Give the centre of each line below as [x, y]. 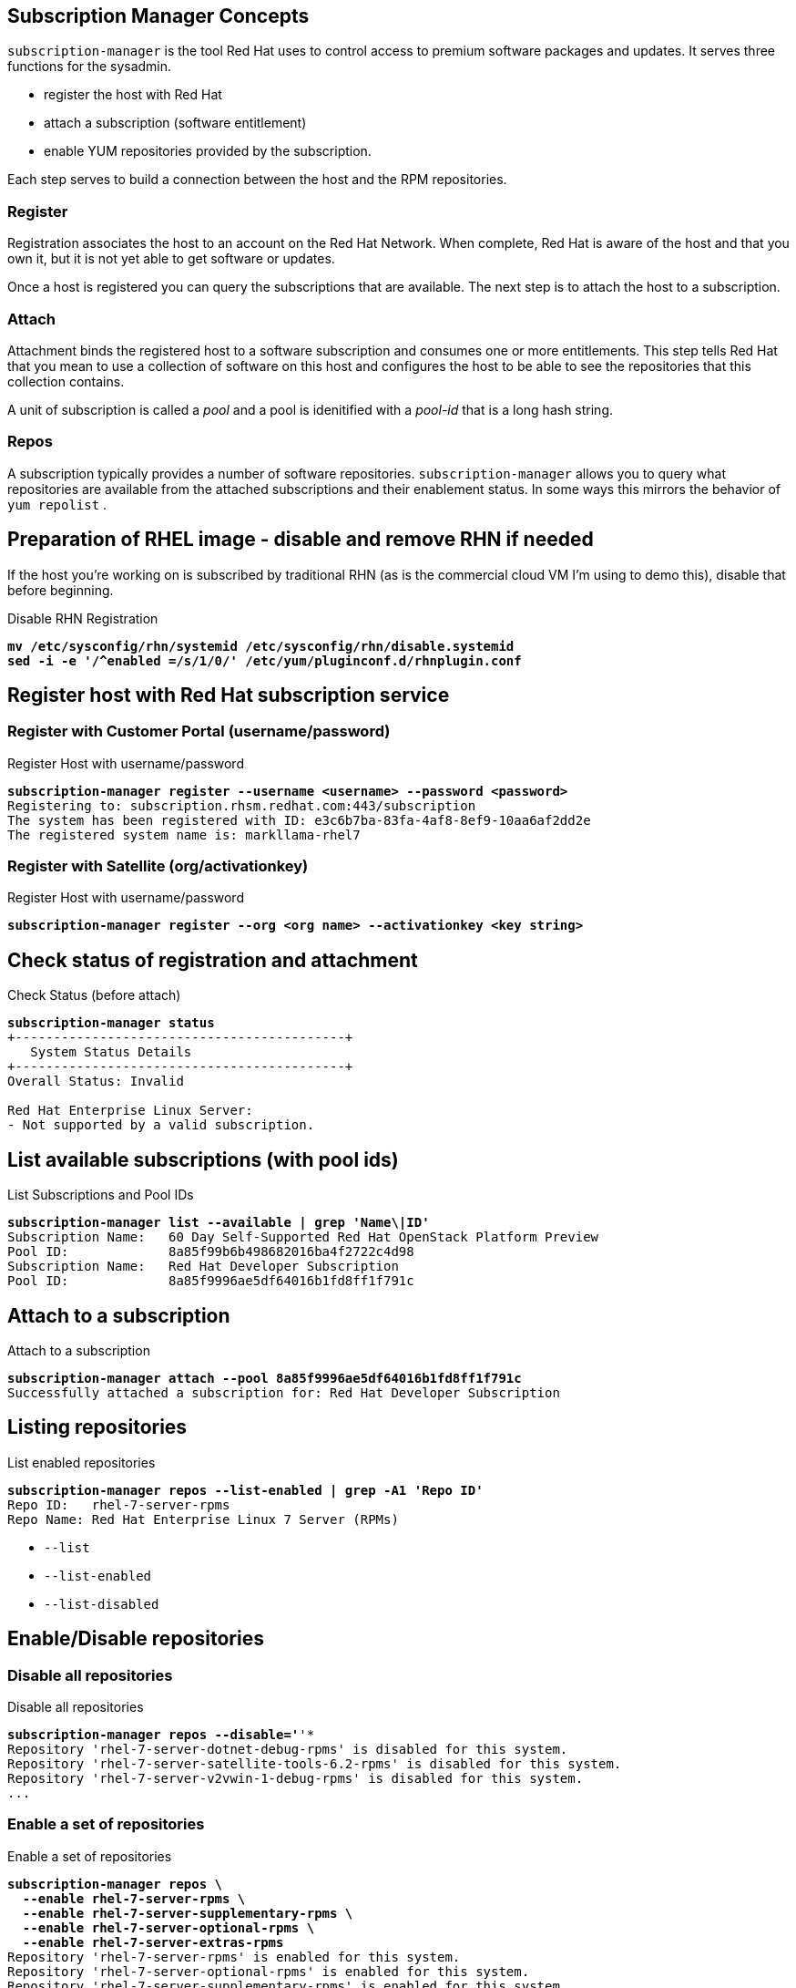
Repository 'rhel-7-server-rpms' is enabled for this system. [234, 1957]
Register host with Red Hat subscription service [229, 695]
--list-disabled [102, 1604]
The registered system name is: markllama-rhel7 [184, 834]
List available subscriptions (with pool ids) [203, 1159]
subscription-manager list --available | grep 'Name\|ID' [219, 1223]
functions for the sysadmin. [90, 67]
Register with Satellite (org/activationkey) [158, 866]
